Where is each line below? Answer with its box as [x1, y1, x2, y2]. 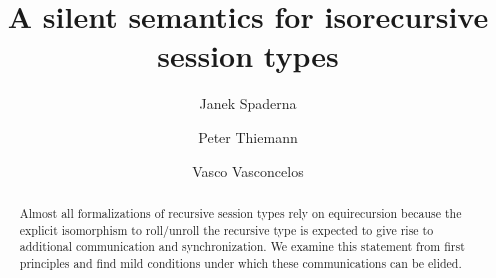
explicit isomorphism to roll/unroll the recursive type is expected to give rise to [19, 221, 434, 238]
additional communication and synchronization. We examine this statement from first [19, 238, 465, 255]
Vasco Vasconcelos [192, 160, 304, 181]
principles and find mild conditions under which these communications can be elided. [19, 254, 462, 271]
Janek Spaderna [199, 93, 297, 114]
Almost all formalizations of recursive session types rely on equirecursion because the [19, 204, 462, 221]
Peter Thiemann [198, 126, 298, 147]
